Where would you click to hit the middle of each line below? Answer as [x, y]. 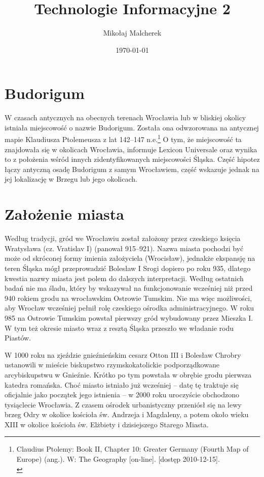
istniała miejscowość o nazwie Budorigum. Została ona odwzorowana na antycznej [132, 127]
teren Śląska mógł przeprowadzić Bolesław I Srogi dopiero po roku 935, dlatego [128, 268]
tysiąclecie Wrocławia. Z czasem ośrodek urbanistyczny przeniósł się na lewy [123, 404]
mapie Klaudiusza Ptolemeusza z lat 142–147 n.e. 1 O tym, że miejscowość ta [123, 139]
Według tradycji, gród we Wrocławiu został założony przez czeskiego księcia [123, 238]
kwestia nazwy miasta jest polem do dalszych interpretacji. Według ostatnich [124, 278]
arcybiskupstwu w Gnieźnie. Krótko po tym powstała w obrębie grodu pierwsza [128, 374]
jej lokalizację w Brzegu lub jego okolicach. [71, 179]
